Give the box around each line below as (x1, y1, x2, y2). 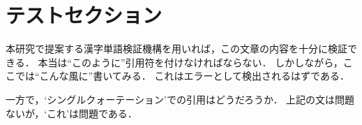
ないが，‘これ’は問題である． (6, 105, 137, 120)
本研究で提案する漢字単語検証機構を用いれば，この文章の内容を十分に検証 (6, 41, 347, 56)
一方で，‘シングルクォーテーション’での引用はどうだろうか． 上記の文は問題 (6, 91, 355, 106)
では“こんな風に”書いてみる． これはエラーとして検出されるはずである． (15, 68, 349, 83)
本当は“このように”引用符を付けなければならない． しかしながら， (38, 54, 343, 69)
